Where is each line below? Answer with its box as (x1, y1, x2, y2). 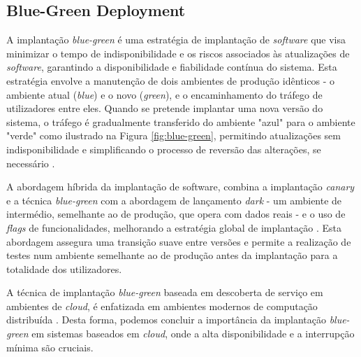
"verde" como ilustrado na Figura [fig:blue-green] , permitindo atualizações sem (6, 128, 341, 143)
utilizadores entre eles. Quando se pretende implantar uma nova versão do (6, 101, 323, 115)
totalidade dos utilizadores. (6, 261, 122, 276)
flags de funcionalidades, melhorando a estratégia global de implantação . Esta (6, 220, 341, 234)
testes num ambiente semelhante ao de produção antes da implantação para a (6, 248, 338, 262)
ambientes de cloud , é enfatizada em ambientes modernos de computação (6, 298, 318, 313)
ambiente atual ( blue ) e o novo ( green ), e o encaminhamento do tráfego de (6, 87, 323, 101)
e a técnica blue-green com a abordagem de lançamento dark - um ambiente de (6, 192, 342, 207)
